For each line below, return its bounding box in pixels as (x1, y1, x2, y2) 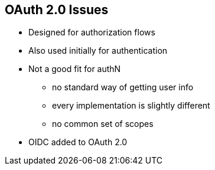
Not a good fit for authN (28, 64, 121, 74)
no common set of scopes (52, 119, 154, 129)
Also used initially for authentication (28, 45, 168, 56)
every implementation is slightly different (52, 100, 210, 111)
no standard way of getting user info (52, 82, 194, 93)
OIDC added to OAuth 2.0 (28, 137, 128, 148)
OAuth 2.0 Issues (5, 2, 109, 17)
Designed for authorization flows (28, 27, 155, 38)
